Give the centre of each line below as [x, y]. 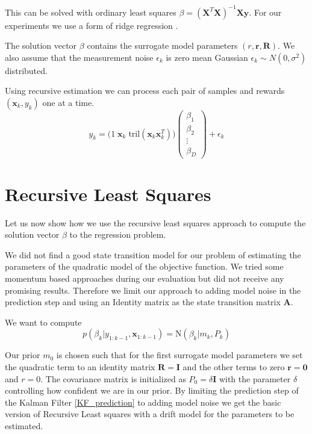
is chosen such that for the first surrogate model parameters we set [179, 355]
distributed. [26, 70]
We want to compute [43, 322]
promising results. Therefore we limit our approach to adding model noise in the [153, 290]
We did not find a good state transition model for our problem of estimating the [153, 254]
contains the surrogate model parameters [162, 45]
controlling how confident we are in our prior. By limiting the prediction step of [152, 390]
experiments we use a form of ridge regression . [92, 25]
